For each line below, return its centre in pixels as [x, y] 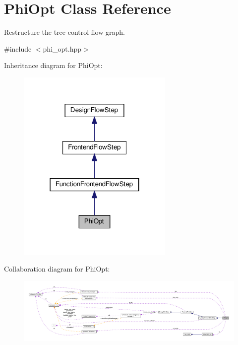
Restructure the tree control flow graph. [64, 32]
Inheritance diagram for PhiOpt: [53, 65]
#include [18, 48]
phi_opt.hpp [62, 48]
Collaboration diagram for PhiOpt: [57, 269]
